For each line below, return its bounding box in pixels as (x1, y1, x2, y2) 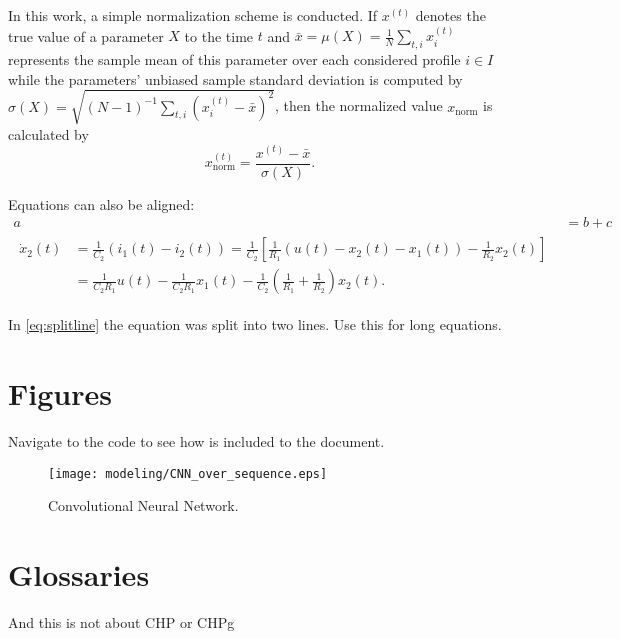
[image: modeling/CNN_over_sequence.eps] (48, 466, 328, 481)
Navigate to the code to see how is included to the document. (8, 431, 385, 452)
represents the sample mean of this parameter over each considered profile (8, 49, 461, 70)
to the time (184, 25, 254, 46)
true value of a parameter (8, 25, 164, 46)
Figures (8, 373, 112, 414)
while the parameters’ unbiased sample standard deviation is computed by (8, 68, 463, 89)
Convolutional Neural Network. (48, 495, 239, 516)
